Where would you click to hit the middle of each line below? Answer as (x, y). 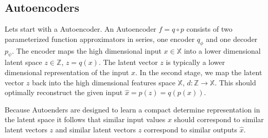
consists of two (209, 29)
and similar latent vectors (95, 129)
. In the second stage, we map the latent (199, 72)
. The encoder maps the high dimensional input (87, 50)
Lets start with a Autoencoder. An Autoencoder (81, 29)
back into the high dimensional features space (104, 82)
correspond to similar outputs (191, 129)
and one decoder (232, 39)
